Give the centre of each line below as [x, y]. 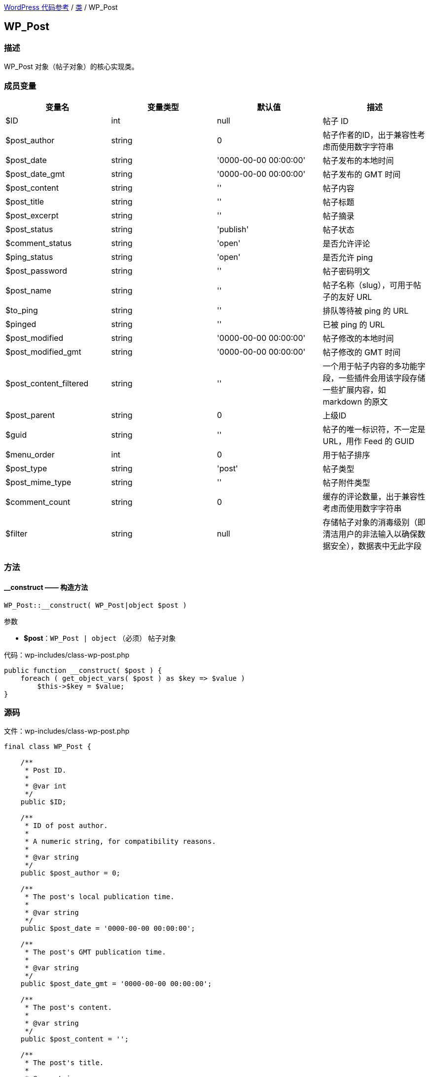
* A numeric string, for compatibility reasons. [120, 842]
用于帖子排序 [346, 455]
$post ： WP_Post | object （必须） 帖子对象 [100, 638]
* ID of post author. [66, 826]
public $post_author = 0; [71, 873]
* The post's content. [69, 1008]
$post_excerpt [32, 215]
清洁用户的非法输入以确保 [370, 534]
